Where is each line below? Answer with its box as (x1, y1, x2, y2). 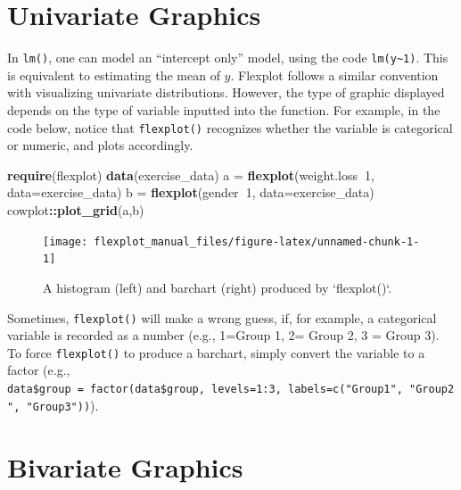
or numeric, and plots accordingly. (7, 136, 193, 154)
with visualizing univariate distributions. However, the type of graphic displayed (7, 83, 445, 102)
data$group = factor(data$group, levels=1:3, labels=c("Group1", (7, 383, 403, 395)
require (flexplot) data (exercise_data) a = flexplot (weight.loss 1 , (7, 165, 375, 184)
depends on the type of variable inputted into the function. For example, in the (7, 100, 440, 119)
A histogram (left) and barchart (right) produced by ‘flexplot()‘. (43, 278, 392, 296)
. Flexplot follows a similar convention (230, 65, 439, 84)
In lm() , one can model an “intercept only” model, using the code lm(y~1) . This (7, 48, 449, 67)
